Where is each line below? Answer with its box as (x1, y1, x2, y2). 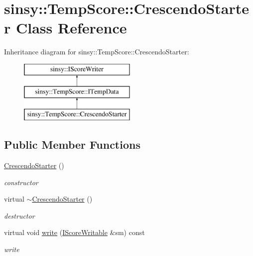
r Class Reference (4, 17, 127, 38)
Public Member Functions (4, 137, 140, 152)
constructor (4, 177, 38, 187)
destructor (4, 210, 35, 221)
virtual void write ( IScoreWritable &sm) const (4, 227, 145, 238)
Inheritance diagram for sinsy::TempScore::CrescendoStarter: (4, 46, 189, 57)
